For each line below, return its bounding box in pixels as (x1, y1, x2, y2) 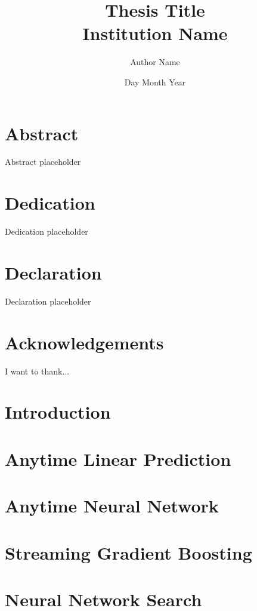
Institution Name (82, 21, 228, 45)
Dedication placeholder (5, 225, 88, 238)
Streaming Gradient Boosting (5, 540, 252, 564)
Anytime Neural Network (5, 493, 219, 518)
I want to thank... (5, 364, 70, 377)
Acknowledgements (5, 330, 164, 354)
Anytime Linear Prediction (5, 446, 231, 471)
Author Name (130, 56, 180, 68)
